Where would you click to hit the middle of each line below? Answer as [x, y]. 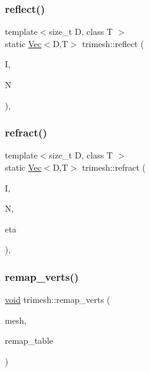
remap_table [29, 340]
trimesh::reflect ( [113, 43]
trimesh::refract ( [114, 167]
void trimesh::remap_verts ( [58, 299]
